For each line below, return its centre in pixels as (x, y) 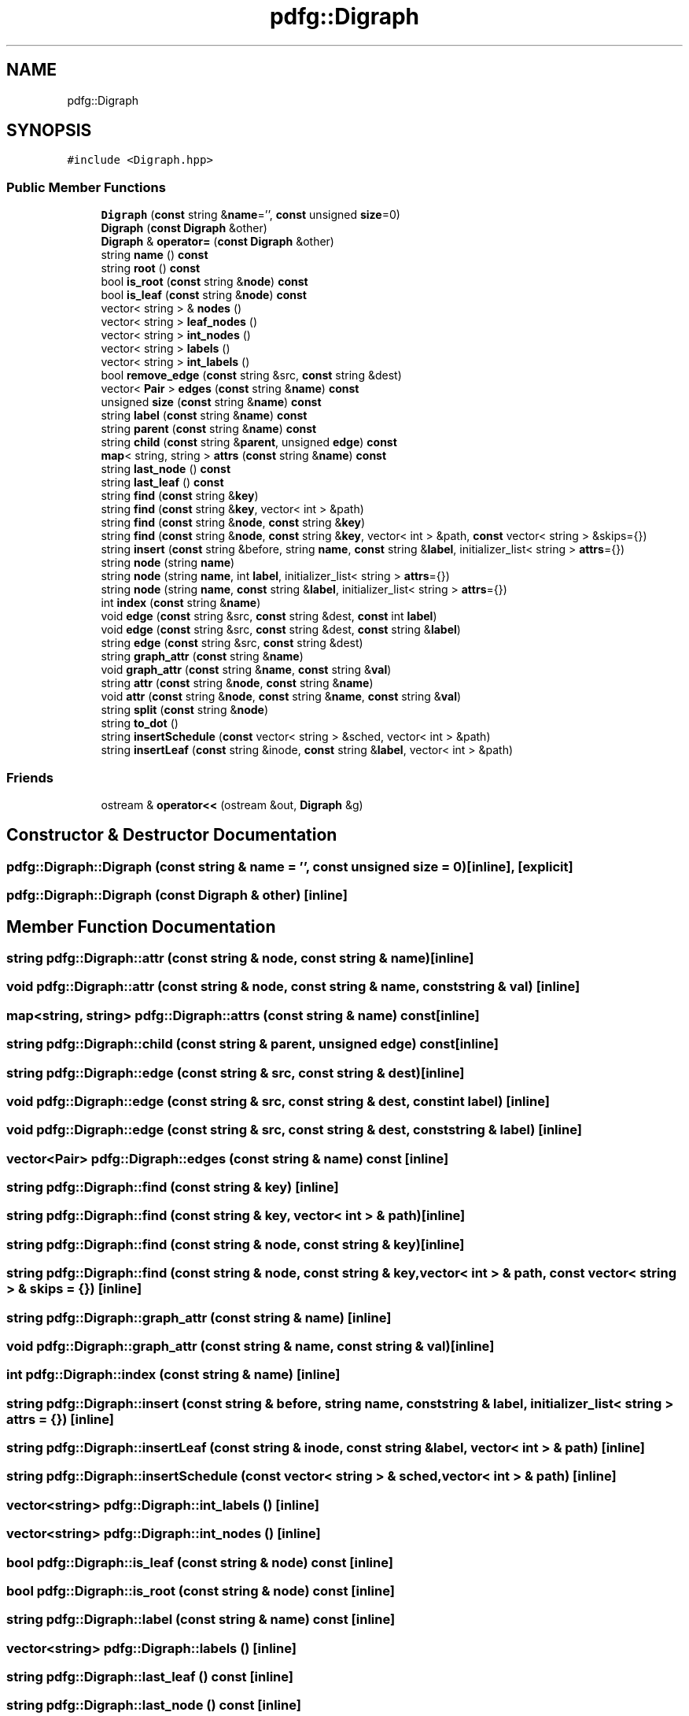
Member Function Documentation (141, 926)
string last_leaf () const (162, 483)
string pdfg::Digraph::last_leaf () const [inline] (150, 1677)
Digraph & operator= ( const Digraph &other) (217, 242)
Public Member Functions (86, 187)
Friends (30, 777)
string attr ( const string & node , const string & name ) (237, 683)
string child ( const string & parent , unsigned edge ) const (249, 442)
